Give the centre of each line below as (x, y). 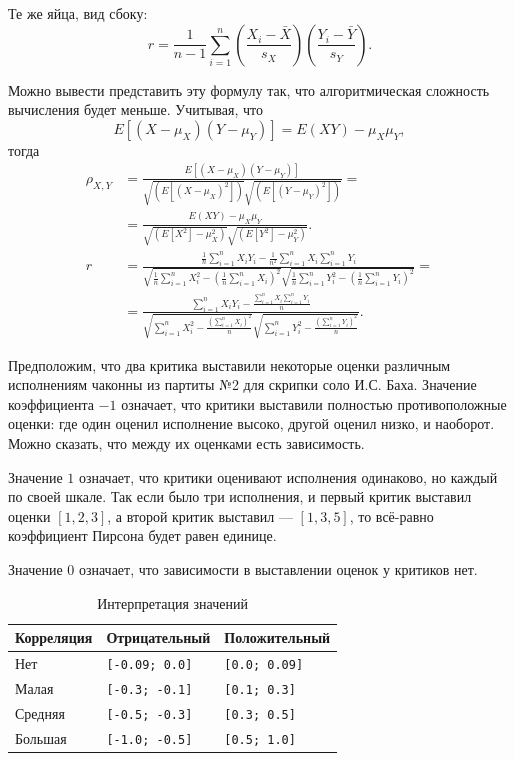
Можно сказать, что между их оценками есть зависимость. (186, 442)
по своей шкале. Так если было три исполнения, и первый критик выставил (240, 496)
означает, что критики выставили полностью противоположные (314, 403)
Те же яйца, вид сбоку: (78, 13)
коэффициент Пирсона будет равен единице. (142, 535)
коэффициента (51, 403)
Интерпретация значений (172, 602)
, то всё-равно (391, 515)
